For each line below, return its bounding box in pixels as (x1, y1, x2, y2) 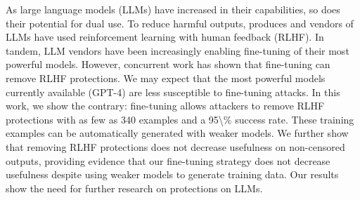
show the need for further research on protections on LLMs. (6, 180, 263, 195)
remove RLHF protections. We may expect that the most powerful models (6, 70, 326, 85)
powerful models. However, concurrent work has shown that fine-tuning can (6, 57, 330, 72)
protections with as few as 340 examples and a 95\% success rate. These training (6, 112, 354, 126)
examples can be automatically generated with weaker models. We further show (6, 126, 349, 140)
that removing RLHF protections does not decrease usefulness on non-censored (6, 139, 345, 154)
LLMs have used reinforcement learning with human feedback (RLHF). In (6, 29, 324, 44)
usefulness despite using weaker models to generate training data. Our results (6, 167, 339, 182)
